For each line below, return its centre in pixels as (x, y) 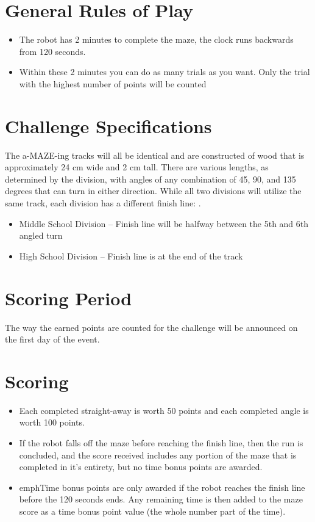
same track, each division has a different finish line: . (103, 203)
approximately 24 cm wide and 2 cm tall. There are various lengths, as (137, 167)
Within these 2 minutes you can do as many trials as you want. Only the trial (165, 72)
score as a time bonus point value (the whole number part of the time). (152, 511)
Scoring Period (69, 298)
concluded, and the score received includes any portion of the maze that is (158, 455)
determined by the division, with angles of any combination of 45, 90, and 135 (150, 179)
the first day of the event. (52, 339)
